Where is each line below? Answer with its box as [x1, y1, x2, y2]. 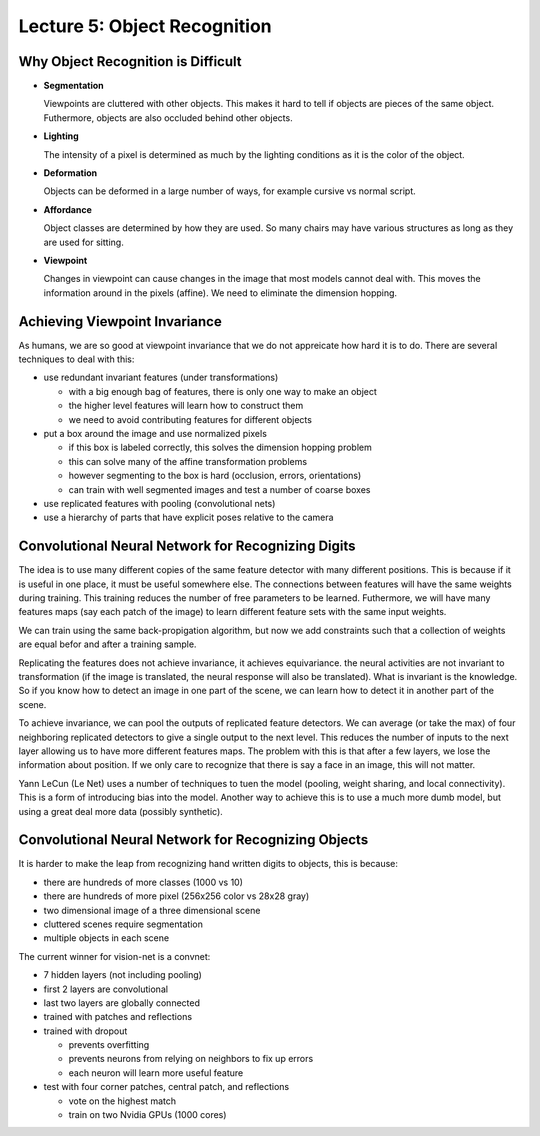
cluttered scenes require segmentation [43, 918, 204, 930]
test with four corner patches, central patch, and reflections [43, 1081, 290, 1093]
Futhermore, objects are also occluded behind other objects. [43, 111, 294, 124]
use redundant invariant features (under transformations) [43, 371, 279, 384]
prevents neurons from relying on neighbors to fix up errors [68, 1053, 314, 1065]
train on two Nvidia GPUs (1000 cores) [68, 1109, 227, 1121]
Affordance [43, 203, 92, 215]
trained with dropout [43, 1025, 128, 1037]
